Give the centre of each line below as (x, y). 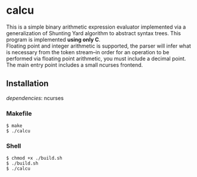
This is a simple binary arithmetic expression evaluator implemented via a (96, 27)
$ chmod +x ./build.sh (34, 159)
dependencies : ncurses (35, 98)
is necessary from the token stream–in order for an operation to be (88, 52)
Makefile (19, 113)
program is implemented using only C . (53, 39)
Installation (27, 84)
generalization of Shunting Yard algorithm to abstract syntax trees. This (94, 33)
